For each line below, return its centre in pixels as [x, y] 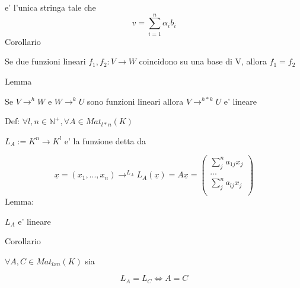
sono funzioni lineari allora [135, 101]
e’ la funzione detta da [105, 140]
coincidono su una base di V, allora [203, 61]
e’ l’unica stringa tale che [50, 7]
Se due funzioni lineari [45, 61]
